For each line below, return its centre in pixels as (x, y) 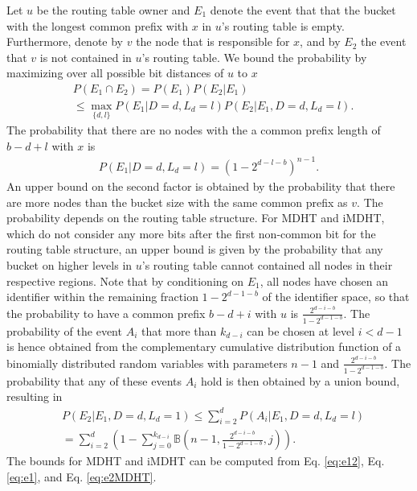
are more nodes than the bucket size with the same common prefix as (177, 202)
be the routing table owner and (113, 10)
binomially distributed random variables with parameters (147, 363)
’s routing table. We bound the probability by (254, 57)
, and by (320, 41)
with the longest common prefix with (98, 25)
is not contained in (86, 57)
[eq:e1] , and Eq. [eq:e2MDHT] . (82, 476)
